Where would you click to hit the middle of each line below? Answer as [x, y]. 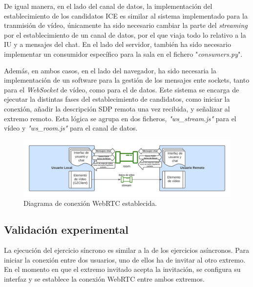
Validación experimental [66, 230]
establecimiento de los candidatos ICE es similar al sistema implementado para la [126, 15]
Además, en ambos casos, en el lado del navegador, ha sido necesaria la [110, 70]
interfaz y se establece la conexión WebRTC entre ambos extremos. [104, 278]
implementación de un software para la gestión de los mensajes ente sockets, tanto [127, 80]
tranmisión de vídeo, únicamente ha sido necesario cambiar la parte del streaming [126, 25]
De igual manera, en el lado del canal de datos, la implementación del [108, 6]
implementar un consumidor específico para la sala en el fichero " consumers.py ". [123, 54]
